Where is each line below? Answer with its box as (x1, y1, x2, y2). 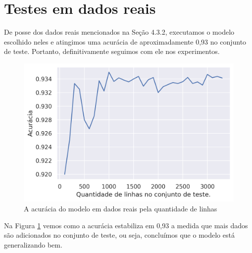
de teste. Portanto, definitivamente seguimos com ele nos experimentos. (4, 46, 220, 56)
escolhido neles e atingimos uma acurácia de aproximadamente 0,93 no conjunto (4, 36, 247, 47)
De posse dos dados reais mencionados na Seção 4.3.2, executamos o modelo (4, 27, 235, 37)
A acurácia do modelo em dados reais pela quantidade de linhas (24, 203, 217, 213)
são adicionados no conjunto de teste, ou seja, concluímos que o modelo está (4, 230, 235, 240)
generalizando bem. (4, 239, 62, 250)
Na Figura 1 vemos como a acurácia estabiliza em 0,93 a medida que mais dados (4, 220, 248, 230)
